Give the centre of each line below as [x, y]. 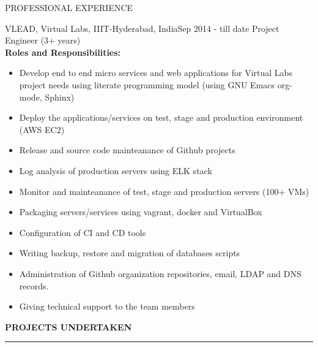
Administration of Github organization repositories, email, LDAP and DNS [160, 273]
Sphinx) [60, 97]
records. [34, 285]
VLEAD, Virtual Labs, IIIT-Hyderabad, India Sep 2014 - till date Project [142, 28]
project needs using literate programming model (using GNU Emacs [147, 84]
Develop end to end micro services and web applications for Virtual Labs [156, 73]
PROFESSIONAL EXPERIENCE [69, 7]
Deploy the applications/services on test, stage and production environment [161, 117]
